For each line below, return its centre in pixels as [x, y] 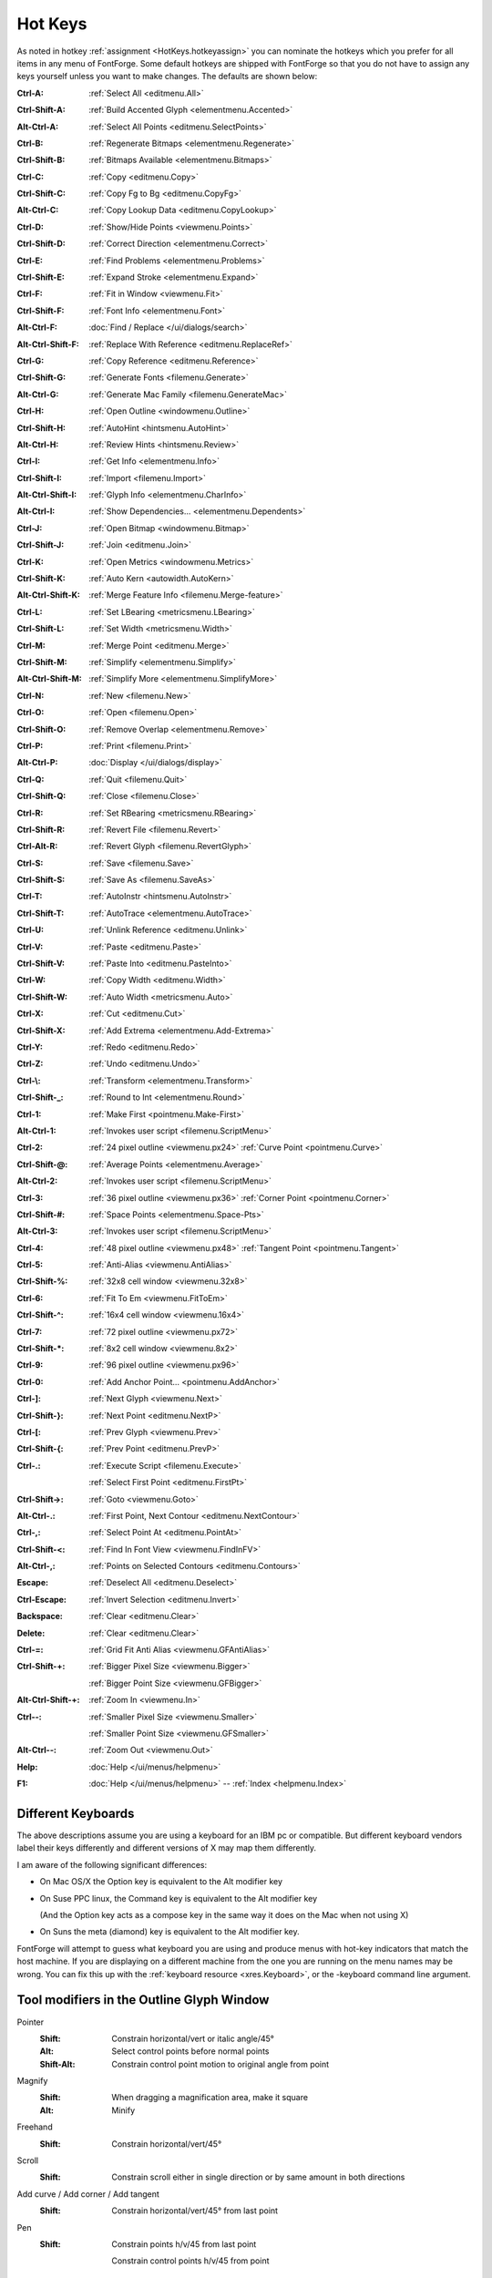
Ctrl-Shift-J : [41, 545]
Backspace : [40, 1616]
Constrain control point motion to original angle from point [220, 2064]
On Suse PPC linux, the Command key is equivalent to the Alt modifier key [179, 1898]
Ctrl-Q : [31, 779]
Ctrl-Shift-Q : [41, 796]
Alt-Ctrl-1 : [36, 1131]
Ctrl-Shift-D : [41, 244]
